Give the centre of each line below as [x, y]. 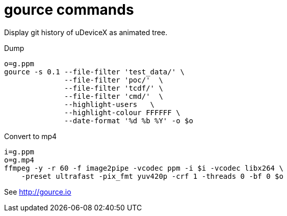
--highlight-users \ [110, 104]
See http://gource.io [38, 192]
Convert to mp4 [31, 136]
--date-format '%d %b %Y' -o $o [129, 120]
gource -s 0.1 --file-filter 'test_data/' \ [95, 72]
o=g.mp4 [19, 160]
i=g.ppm [19, 152]
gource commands [69, 10]
